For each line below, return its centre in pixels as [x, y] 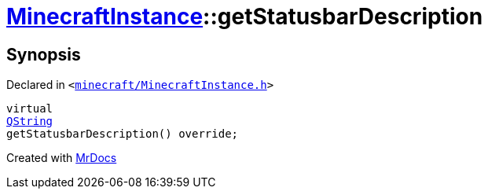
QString [30, 121]
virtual [30, 109]
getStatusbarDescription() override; [123, 134]
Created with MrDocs [62, 158]
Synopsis [44, 54]
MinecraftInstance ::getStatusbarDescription [245, 17]
